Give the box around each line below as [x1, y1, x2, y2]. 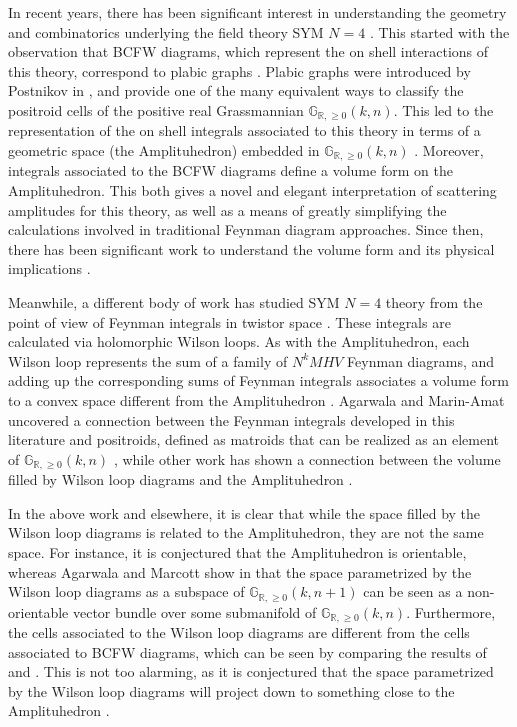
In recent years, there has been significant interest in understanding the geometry [8, 2, 507, 22]
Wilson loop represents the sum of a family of [8, 350, 288, 371]
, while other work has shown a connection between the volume [113, 448, 501, 469]
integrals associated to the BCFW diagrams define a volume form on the [8, 160, 453, 181]
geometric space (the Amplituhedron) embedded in [8, 140, 320, 161]
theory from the [385, 292, 483, 313]
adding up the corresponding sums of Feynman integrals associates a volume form [8, 370, 510, 391]
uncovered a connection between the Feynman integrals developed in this [8, 409, 455, 430]
